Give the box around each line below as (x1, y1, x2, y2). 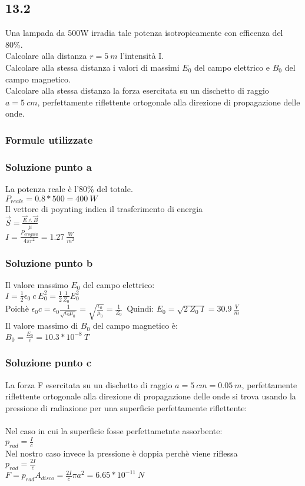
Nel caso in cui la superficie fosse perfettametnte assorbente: (5, 424, 223, 437)
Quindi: (127, 302, 154, 315)
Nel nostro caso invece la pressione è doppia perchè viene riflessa (5, 447, 238, 459)
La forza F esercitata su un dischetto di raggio (5, 378, 173, 391)
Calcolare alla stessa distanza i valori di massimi (5, 61, 180, 73)
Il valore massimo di (5, 319, 78, 332)
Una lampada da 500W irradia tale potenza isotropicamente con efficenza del (5, 27, 283, 39)
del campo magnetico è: (92, 319, 178, 332)
